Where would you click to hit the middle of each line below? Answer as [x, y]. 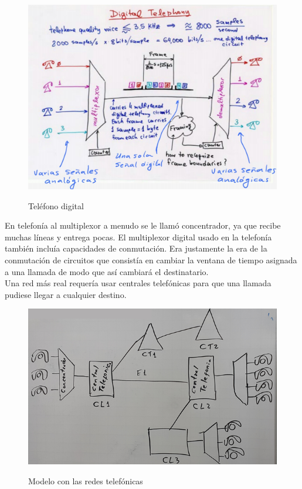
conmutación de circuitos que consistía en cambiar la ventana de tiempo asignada [151, 259]
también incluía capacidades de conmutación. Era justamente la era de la [136, 248]
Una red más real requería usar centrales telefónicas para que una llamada [138, 283]
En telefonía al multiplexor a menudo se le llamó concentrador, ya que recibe [143, 225]
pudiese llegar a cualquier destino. [66, 294]
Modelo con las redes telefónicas [86, 480]
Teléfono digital [56, 205]
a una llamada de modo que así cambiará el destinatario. [107, 271]
